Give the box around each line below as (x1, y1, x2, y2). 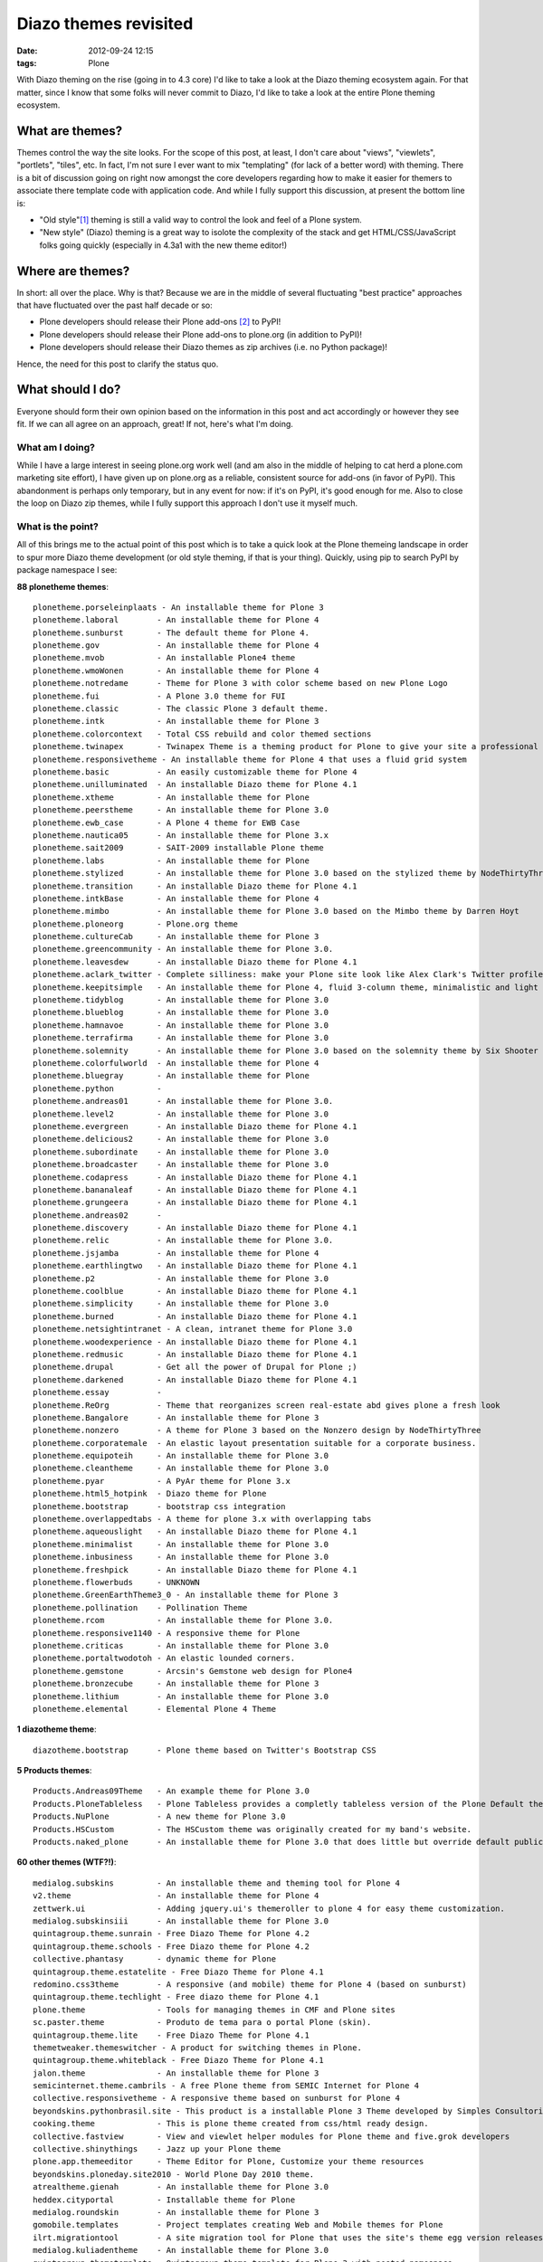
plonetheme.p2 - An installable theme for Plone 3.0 (33, 1273, 329, 1284)
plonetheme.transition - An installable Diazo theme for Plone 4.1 (33, 880, 357, 891)
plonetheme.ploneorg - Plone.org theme (33, 918, 239, 929)
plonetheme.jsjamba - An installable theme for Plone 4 (33, 1248, 319, 1258)
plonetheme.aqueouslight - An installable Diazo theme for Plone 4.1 (33, 1526, 357, 1537)
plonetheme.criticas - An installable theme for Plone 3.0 (33, 1640, 329, 1650)
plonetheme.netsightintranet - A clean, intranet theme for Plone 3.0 (33, 1324, 353, 1335)
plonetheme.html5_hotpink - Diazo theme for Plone (33, 1488, 267, 1499)
